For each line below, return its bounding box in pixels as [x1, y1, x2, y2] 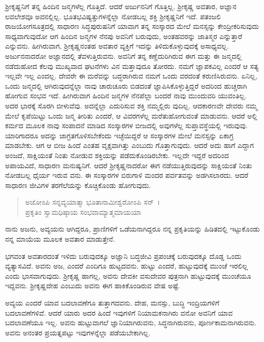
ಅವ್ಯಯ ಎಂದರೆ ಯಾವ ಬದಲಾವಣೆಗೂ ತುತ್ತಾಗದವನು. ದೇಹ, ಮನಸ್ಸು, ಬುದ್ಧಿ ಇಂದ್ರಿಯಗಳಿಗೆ [5, 297, 219, 308]
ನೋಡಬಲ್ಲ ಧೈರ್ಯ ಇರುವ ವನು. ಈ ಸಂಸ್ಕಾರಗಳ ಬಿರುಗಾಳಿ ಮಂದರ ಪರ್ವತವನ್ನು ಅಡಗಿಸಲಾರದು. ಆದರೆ [5, 170, 248, 180]
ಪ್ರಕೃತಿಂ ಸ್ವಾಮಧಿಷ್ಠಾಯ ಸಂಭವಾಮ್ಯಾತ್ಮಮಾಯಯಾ [25, 206, 141, 217]
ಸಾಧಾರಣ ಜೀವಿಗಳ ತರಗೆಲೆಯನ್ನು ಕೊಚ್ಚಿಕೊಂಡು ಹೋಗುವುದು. [5, 179, 151, 190]
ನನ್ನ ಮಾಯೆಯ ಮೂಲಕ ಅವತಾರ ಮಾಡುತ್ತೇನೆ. [5, 234, 115, 244]
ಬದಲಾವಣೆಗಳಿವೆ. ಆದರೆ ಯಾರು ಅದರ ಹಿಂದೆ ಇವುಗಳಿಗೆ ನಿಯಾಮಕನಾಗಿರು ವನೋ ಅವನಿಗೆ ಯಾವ [5, 307, 233, 318]
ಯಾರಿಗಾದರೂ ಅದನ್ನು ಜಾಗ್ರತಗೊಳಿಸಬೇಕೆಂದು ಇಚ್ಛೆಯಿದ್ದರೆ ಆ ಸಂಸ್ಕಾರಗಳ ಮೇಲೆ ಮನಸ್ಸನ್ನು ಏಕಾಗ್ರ [5, 130, 234, 140]
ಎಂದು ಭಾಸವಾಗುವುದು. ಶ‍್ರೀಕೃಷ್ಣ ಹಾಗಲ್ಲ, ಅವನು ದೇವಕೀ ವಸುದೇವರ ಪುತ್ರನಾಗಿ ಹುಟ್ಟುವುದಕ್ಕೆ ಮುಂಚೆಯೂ [5, 270, 251, 281]
